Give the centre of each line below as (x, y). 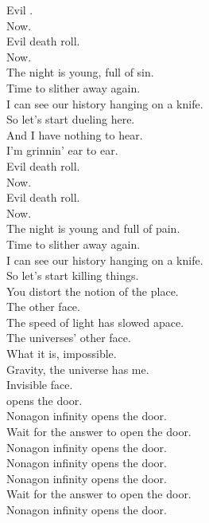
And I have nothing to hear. (75, 134)
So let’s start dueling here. (71, 119)
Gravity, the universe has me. (78, 369)
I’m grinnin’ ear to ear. (62, 150)
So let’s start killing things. (73, 275)
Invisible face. (40, 385)
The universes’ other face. (69, 338)
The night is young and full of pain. (93, 228)
